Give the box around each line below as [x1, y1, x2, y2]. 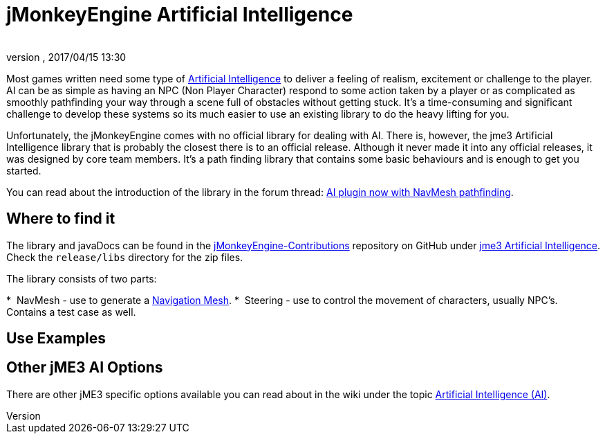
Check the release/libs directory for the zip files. [6, 251, 243, 263]
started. [6, 164, 41, 177]
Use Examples [6, 330, 106, 348]
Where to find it [6, 210, 115, 228]
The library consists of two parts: [6, 272, 157, 285]
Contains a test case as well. [6, 305, 136, 318]
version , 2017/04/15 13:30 [6, 51, 127, 63]
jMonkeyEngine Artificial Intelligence [6, 3, 353, 26]
